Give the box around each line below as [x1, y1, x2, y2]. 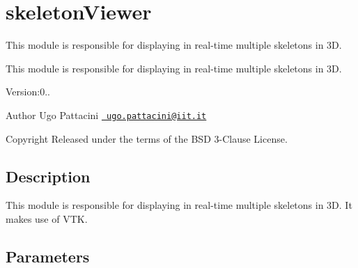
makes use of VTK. [6, 211, 88, 226]
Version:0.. [6, 84, 50, 99]
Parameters [6, 245, 90, 267]
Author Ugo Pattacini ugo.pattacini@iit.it [6, 107, 207, 122]
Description [6, 165, 91, 187]
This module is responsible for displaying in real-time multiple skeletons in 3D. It [6, 198, 352, 212]
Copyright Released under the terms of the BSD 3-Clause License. [6, 131, 288, 145]
